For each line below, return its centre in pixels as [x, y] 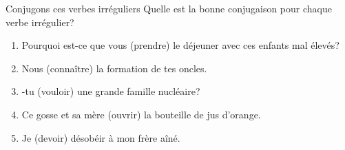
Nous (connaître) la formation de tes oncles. [114, 68]
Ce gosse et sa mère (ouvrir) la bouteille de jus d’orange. [141, 114]
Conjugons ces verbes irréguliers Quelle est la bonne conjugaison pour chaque [169, 8]
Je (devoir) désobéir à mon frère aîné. [101, 137]
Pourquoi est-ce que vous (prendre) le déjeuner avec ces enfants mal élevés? [180, 45]
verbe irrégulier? [40, 22]
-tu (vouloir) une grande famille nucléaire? [111, 91]
